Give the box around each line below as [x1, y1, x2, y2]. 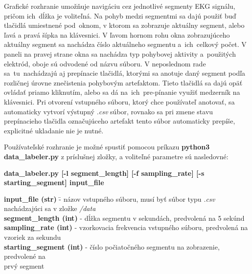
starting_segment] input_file [4, 177, 104, 188]
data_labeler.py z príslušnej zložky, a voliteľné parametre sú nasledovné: [4, 151, 229, 161]
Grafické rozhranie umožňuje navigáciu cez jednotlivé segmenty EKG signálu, [4, 1, 235, 11]
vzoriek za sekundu [4, 232, 61, 242]
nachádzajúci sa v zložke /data [4, 203, 96, 213]
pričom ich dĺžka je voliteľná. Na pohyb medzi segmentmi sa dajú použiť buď [4, 10, 236, 21]
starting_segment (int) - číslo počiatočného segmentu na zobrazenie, [4, 241, 220, 252]
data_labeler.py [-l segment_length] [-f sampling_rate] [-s [4, 168, 205, 178]
